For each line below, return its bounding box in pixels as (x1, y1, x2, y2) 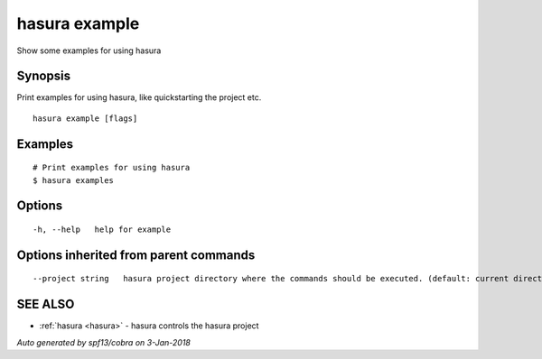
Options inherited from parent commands (16, 247, 256, 262)
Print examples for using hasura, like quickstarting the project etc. (16, 92, 262, 103)
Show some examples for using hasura (16, 45, 162, 56)
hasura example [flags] (33, 113, 138, 124)
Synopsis (16, 69, 71, 84)
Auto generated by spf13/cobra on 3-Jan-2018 (16, 336, 192, 347)
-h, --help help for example (33, 225, 172, 235)
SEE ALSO (16, 297, 75, 312)
